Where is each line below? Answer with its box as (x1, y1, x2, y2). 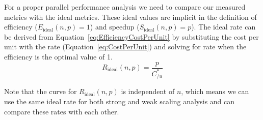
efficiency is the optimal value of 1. (4, 51, 113, 62)
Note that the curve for (4, 86, 77, 97)
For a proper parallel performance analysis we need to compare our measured (4, 2, 246, 12)
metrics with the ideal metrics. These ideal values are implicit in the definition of (4, 11, 257, 22)
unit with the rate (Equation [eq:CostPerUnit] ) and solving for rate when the (4, 41, 247, 52)
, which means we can (181, 86, 249, 97)
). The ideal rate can (191, 21, 256, 32)
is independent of (121, 86, 175, 97)
